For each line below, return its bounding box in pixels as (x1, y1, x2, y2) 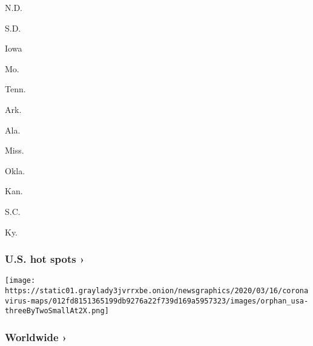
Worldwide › (5, 329, 67, 344)
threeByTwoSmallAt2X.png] (5, 307, 109, 316)
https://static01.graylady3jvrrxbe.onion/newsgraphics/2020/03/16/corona (5, 287, 309, 295)
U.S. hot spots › (5, 251, 85, 266)
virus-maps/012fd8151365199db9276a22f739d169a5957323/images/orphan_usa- (5, 296, 309, 305)
